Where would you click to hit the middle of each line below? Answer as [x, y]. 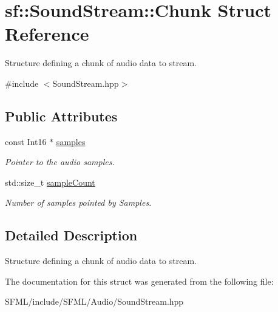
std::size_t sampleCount [50, 182]
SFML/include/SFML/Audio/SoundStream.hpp [94, 301]
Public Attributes [61, 116]
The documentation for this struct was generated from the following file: [139, 281]
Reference [47, 34]
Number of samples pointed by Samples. [78, 202]
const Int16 [26, 141]
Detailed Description [71, 235]
